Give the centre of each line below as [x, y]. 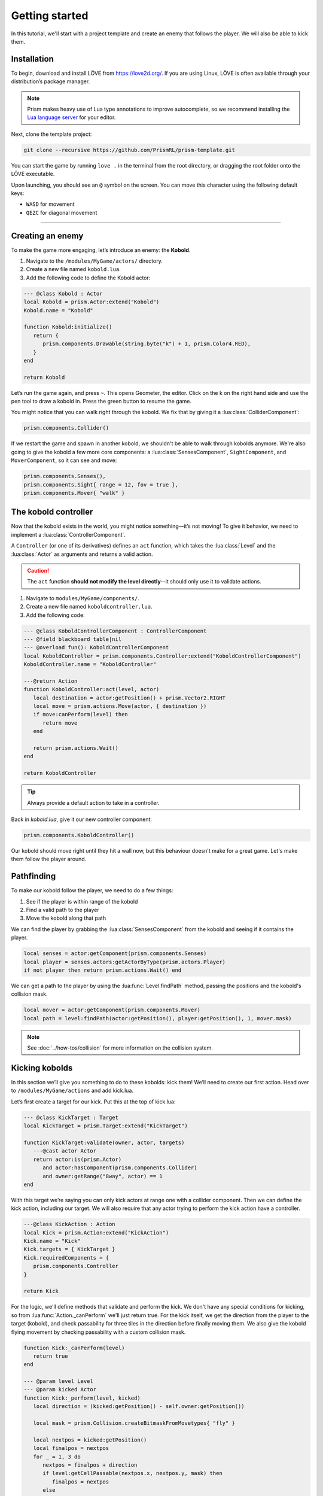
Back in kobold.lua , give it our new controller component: [82, 819]
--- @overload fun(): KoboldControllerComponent [96, 647]
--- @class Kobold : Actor [63, 294]
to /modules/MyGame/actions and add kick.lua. [72, 1091]
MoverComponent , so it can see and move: [64, 460]
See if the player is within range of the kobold [82, 901]
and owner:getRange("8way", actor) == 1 [103, 1176]
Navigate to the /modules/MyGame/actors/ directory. [94, 261]
